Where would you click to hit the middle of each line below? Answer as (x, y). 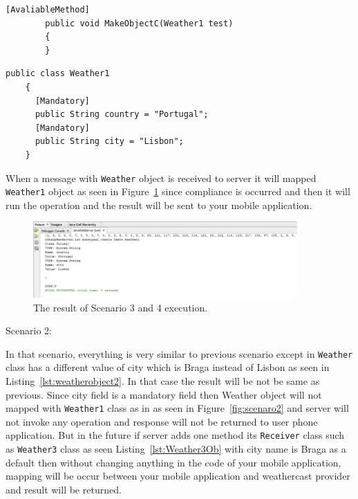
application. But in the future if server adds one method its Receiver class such (175, 435)
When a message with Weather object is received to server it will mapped (161, 178)
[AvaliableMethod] (48, 10)
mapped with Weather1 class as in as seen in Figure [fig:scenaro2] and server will (177, 408)
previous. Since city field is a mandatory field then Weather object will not (164, 394)
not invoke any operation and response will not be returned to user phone (162, 421)
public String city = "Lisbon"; (109, 142)
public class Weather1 (58, 74)
